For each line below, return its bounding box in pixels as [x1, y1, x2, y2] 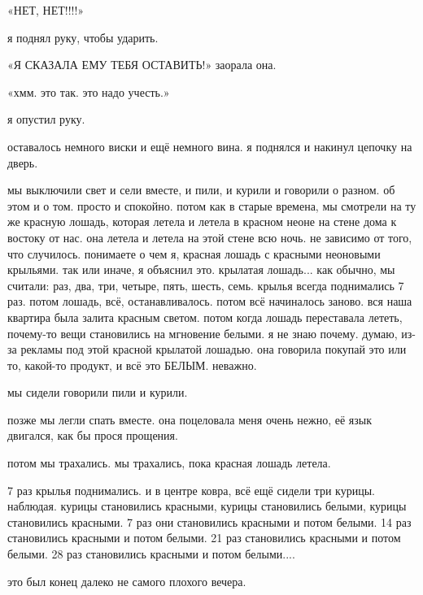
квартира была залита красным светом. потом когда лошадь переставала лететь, [7, 308, 403, 325]
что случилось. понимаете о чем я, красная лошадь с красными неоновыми [7, 245, 381, 262]
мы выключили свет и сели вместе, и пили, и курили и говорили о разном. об [7, 181, 395, 198]
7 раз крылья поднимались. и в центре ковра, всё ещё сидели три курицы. [7, 481, 375, 498]
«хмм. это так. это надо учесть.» [7, 83, 170, 100]
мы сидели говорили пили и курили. [7, 384, 188, 401]
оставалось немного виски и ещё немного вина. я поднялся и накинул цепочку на [7, 137, 412, 154]
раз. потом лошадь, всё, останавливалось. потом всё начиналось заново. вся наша [7, 293, 412, 310]
